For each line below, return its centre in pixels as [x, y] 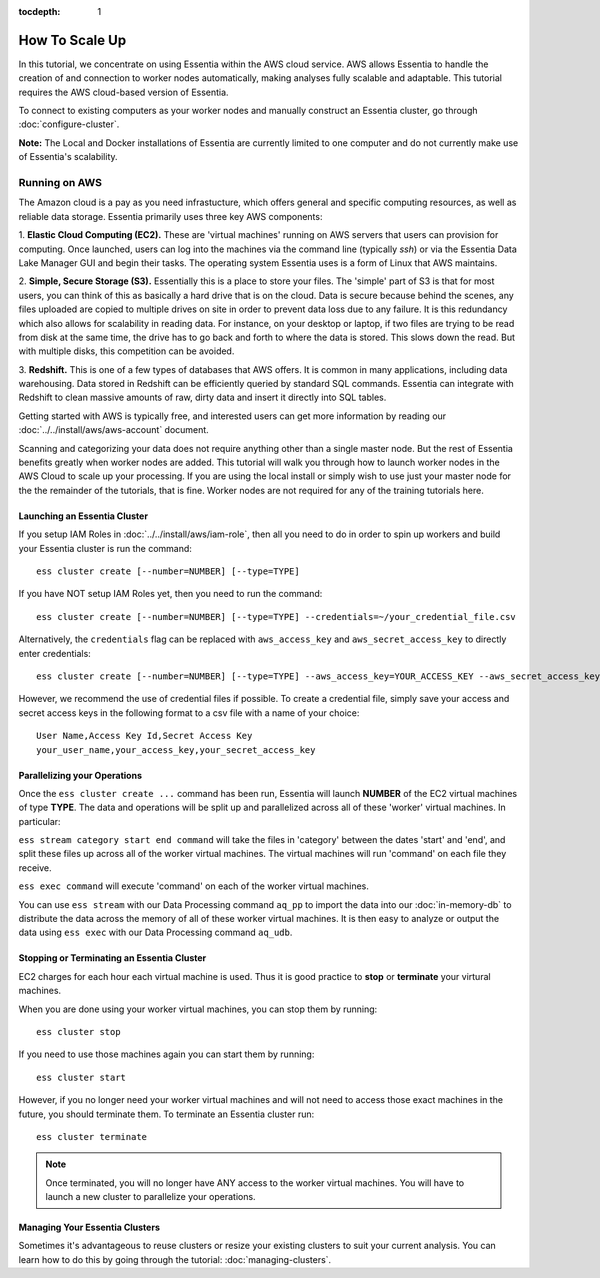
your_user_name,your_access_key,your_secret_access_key [176, 749]
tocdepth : [39, 11]
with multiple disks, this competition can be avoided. [126, 351]
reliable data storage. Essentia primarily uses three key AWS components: [170, 216]
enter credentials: [55, 653]
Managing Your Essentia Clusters [89, 1227]
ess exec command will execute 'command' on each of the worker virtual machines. [193, 886]
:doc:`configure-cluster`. [69, 124]
